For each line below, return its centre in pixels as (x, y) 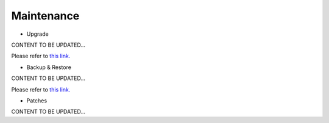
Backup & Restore (49, 67)
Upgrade (37, 34)
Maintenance (45, 16)
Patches (37, 101)
